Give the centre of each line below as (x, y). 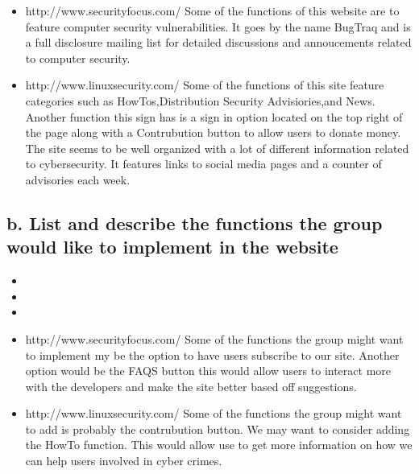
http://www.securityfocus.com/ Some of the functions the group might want (214, 338)
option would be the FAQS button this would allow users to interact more (208, 371)
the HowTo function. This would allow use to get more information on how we (219, 445)
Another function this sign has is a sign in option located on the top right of (214, 116)
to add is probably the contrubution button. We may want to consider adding (218, 429)
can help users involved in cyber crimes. (124, 461)
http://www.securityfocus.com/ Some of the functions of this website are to (212, 10)
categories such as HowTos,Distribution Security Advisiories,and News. (200, 100)
